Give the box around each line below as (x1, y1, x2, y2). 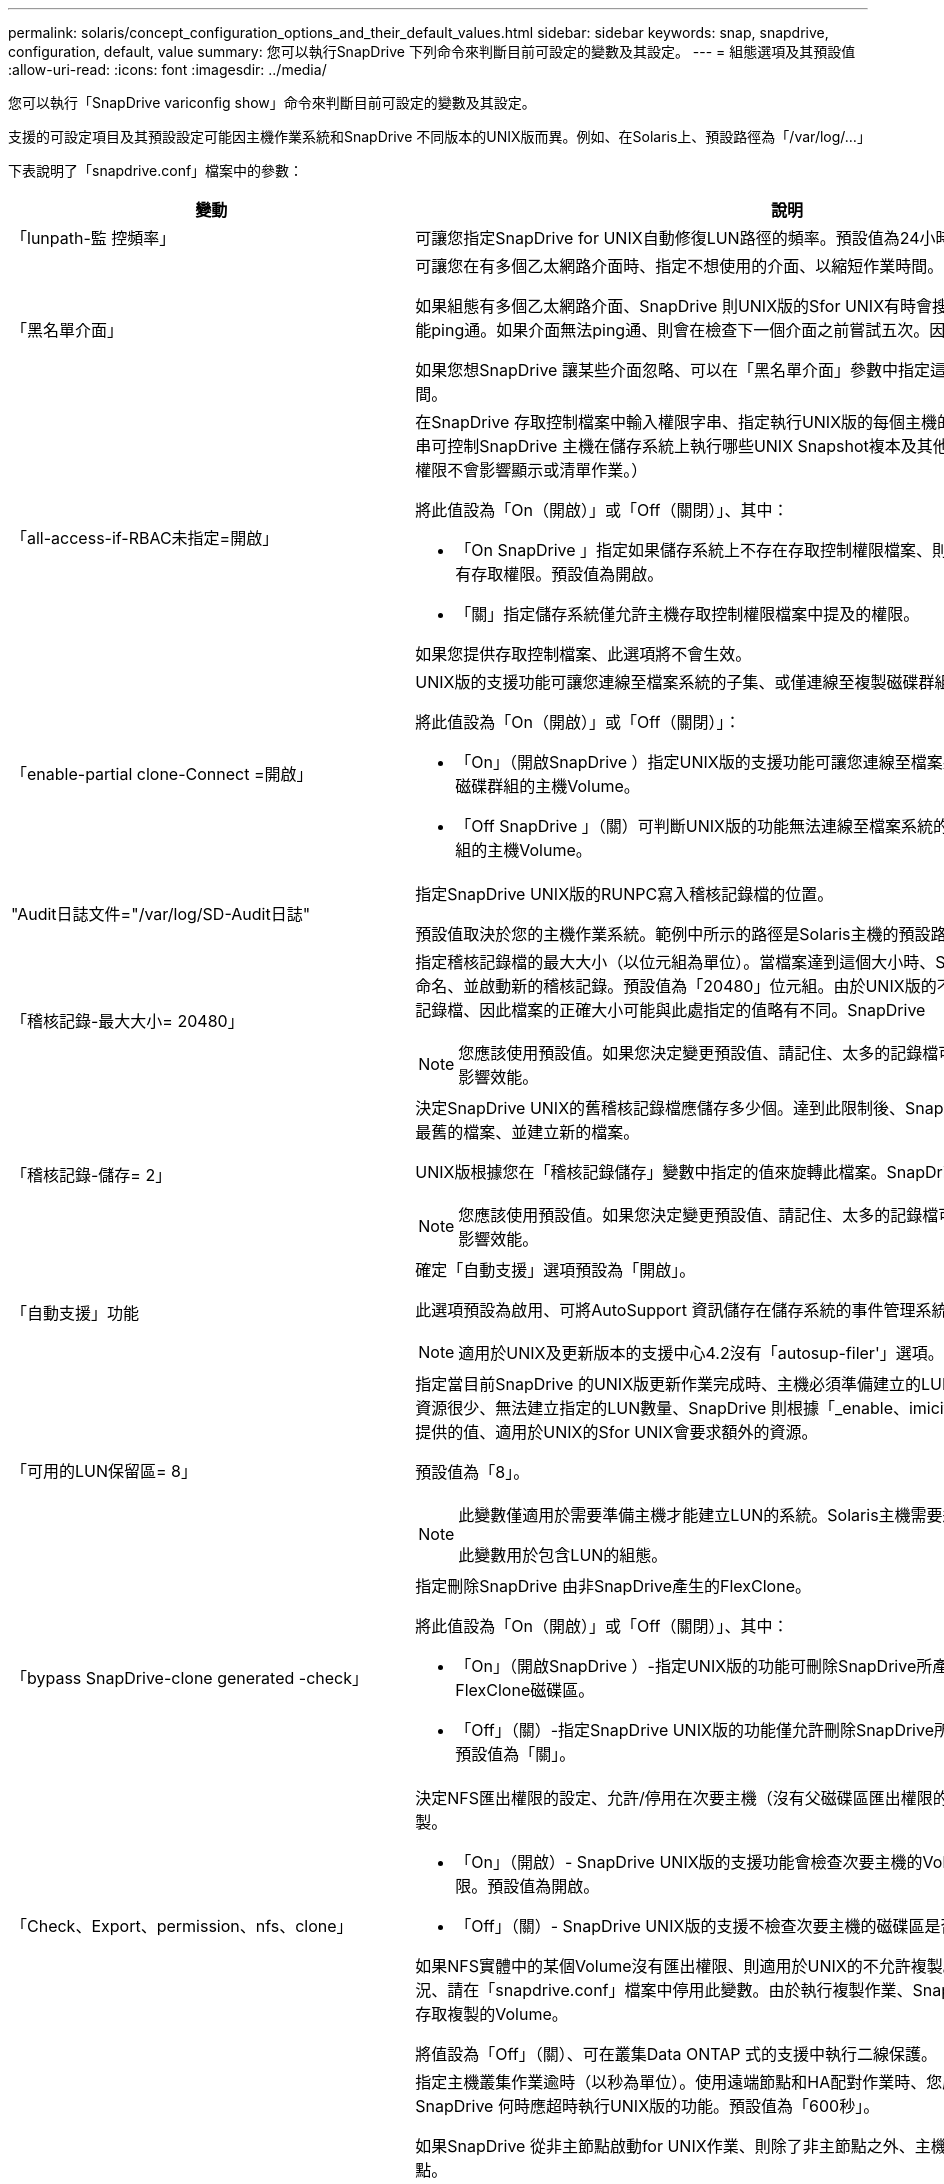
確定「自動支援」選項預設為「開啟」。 (415, 1260, 696, 1280)
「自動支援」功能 (11, 1303, 140, 1323)
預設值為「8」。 (415, 1462, 530, 1482)
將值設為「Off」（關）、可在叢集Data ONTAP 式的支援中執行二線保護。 (415, 2044, 938, 2064)
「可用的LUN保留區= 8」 (11, 1461, 197, 1481)
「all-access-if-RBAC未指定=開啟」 (11, 528, 279, 548)
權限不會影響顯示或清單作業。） (415, 460, 648, 480)
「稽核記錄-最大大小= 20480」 (11, 1011, 244, 1031)
